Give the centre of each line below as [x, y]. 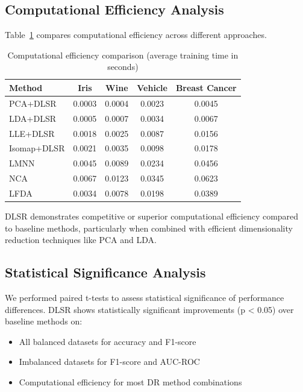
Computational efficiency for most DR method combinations [130, 381]
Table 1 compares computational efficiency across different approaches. [136, 35]
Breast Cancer [206, 87]
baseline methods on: [44, 321]
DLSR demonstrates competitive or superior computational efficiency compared [152, 216]
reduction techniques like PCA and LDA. [81, 240]
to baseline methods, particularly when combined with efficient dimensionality [149, 228]
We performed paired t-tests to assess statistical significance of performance [145, 297]
